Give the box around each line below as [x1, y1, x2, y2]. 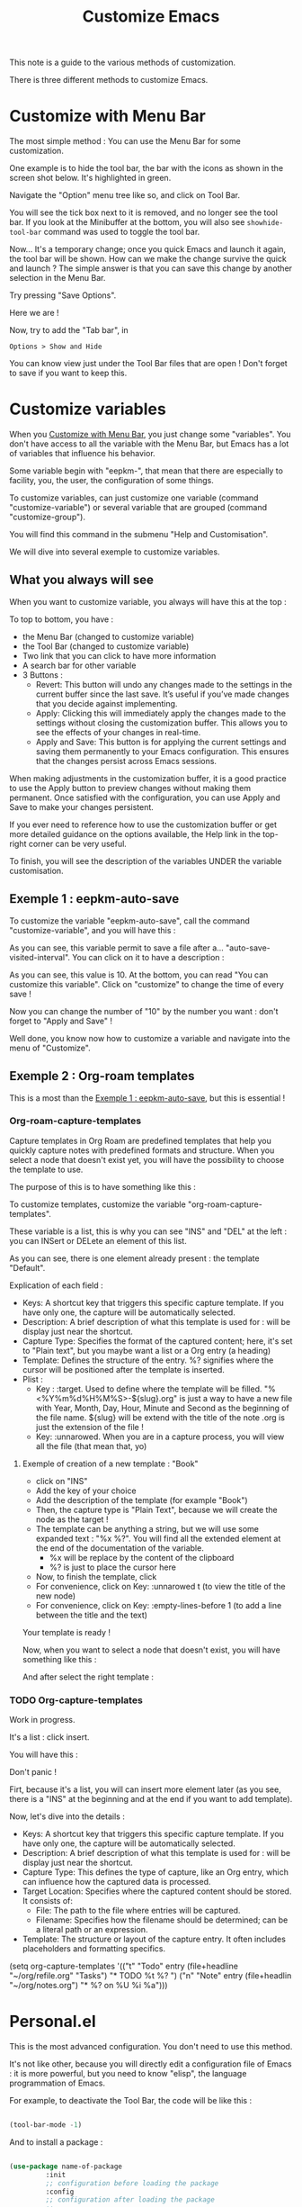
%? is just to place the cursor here [49, 1562, 177, 1572]
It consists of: [22, 1896, 74, 1906]
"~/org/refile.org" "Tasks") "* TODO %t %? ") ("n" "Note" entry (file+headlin [9, 1970, 292, 1981]
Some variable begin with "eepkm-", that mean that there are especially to [9, 465, 283, 476]
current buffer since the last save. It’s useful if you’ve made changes [35, 689, 289, 699]
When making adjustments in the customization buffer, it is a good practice [9, 772, 287, 784]
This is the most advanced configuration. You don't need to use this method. [9, 2041, 293, 2052]
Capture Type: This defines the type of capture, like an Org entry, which [22, 1867, 289, 1878]
